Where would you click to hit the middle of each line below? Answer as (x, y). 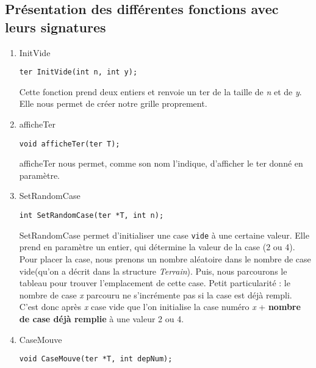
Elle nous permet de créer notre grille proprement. (113, 103)
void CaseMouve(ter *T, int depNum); (96, 359)
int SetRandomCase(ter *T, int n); (92, 216)
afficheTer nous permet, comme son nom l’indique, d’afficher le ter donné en (161, 163)
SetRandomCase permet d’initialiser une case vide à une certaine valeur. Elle (164, 235)
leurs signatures (56, 27)
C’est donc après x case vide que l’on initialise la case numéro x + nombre (160, 307)
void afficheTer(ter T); (70, 144)
